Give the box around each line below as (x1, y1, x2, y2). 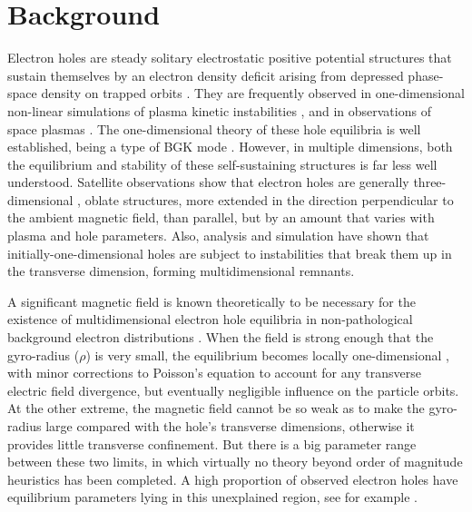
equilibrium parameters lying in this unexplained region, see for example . (7, 487, 418, 507)
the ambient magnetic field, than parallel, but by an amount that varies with (7, 208, 435, 227)
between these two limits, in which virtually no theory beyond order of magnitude (7, 452, 463, 471)
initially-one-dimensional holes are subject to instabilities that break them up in (7, 243, 452, 262)
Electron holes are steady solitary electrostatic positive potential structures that (7, 48, 452, 67)
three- (413, 172, 447, 192)
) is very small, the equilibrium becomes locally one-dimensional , (85, 345, 449, 364)
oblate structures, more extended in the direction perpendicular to (84, 190, 454, 209)
